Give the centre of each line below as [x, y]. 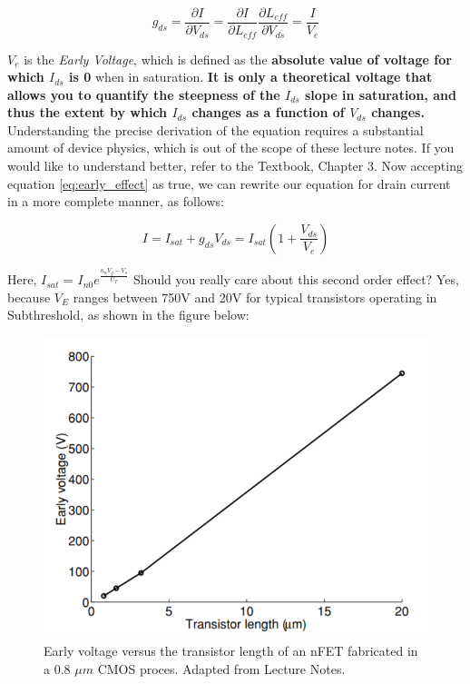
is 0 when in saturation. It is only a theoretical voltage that [251, 77]
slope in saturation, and [381, 94]
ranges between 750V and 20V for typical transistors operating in [255, 297]
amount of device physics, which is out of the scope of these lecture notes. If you [231, 148]
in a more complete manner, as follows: [116, 201]
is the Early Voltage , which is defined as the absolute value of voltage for [238, 59]
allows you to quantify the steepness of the [144, 94]
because [29, 297]
